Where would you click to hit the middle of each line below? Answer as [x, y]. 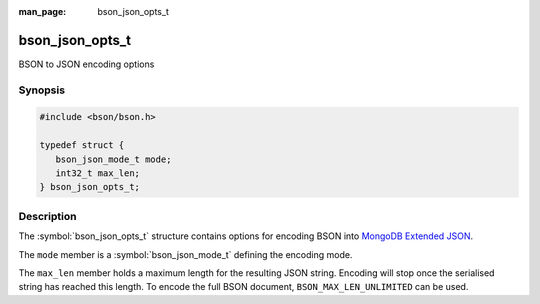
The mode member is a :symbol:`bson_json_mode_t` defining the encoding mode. [185, 254]
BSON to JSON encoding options [86, 64]
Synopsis [41, 90]
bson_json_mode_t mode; [113, 159]
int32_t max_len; [97, 173]
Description [47, 216]
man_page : [42, 11]
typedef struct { [82, 145]
